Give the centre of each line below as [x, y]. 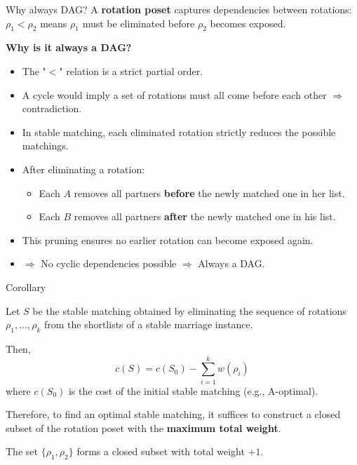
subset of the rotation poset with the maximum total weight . [143, 427]
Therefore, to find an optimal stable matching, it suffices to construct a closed [173, 414]
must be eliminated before [139, 23]
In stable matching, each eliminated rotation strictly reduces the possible [179, 132]
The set [22, 451]
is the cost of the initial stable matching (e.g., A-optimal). [193, 390]
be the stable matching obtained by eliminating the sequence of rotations [189, 310]
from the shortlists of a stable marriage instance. [148, 324]
